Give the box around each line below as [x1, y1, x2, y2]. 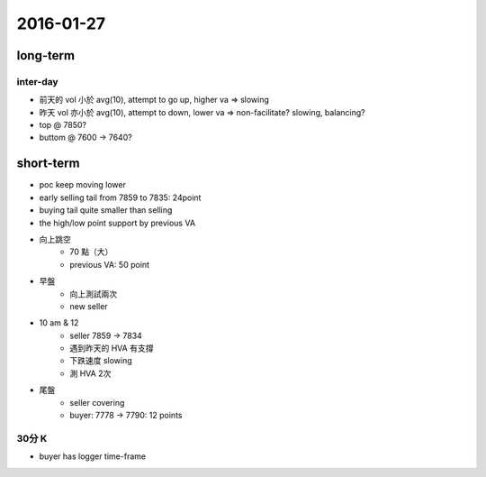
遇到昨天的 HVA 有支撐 [69, 343, 154, 353]
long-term [16, 48, 76, 63]
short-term [16, 156, 80, 171]
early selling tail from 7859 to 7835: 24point [39, 192, 202, 203]
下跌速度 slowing [69, 355, 132, 366]
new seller [69, 300, 108, 311]
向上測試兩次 [69, 289, 117, 299]
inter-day [16, 75, 58, 87]
